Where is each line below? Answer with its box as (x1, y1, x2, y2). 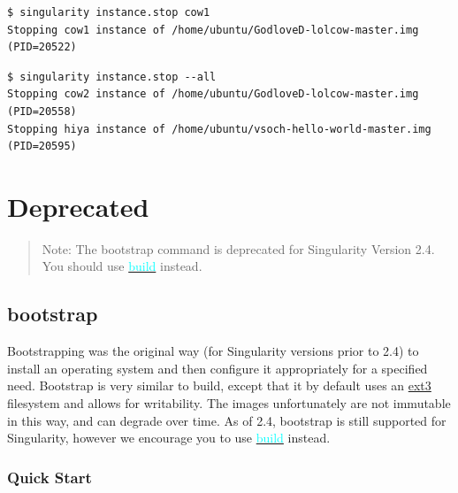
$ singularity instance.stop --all (7, 70, 217, 83)
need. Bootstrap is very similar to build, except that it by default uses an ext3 (7, 376, 431, 395)
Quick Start (7, 466, 92, 488)
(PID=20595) (7, 140, 77, 153)
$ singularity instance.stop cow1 (7, 6, 210, 19)
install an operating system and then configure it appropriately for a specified (7, 358, 428, 377)
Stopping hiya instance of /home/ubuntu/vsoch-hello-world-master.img (7, 122, 431, 135)
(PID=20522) (7, 41, 77, 54)
